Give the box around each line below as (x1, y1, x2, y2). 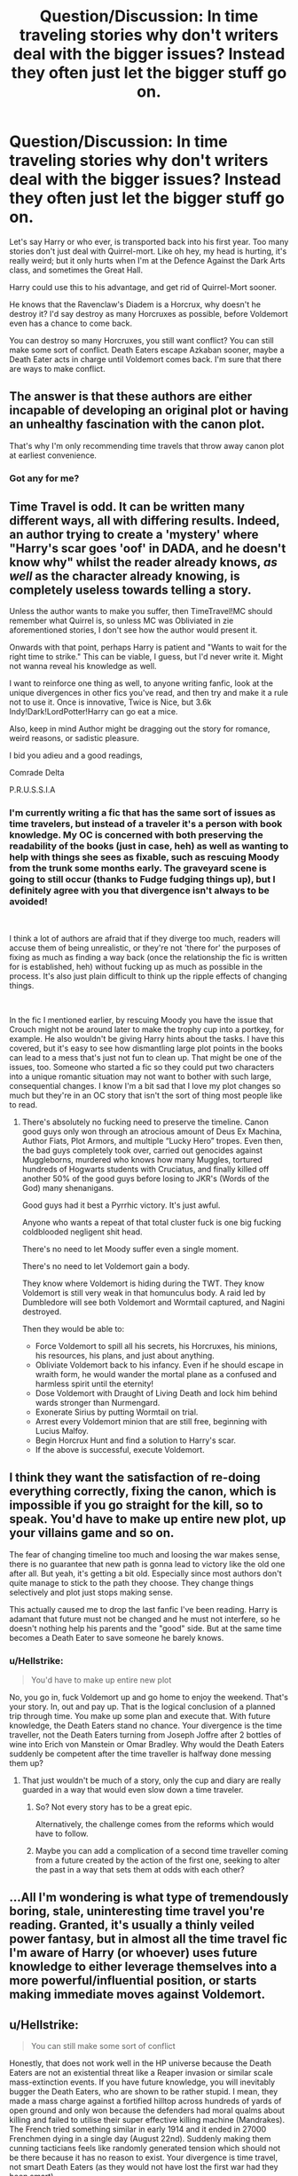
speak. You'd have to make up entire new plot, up (9, 1511, 286, 1527)
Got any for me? (9, 472, 80, 485)
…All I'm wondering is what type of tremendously (9, 1890, 289, 1905)
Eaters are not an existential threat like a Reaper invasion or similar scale (9, 2068, 273, 2078)
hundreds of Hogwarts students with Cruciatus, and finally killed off (21, 1163, 270, 1174)
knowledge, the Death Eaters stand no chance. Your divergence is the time (9, 1720, 282, 1731)
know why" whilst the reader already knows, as (9, 555, 278, 570)
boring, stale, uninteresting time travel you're (9, 1904, 265, 1919)
